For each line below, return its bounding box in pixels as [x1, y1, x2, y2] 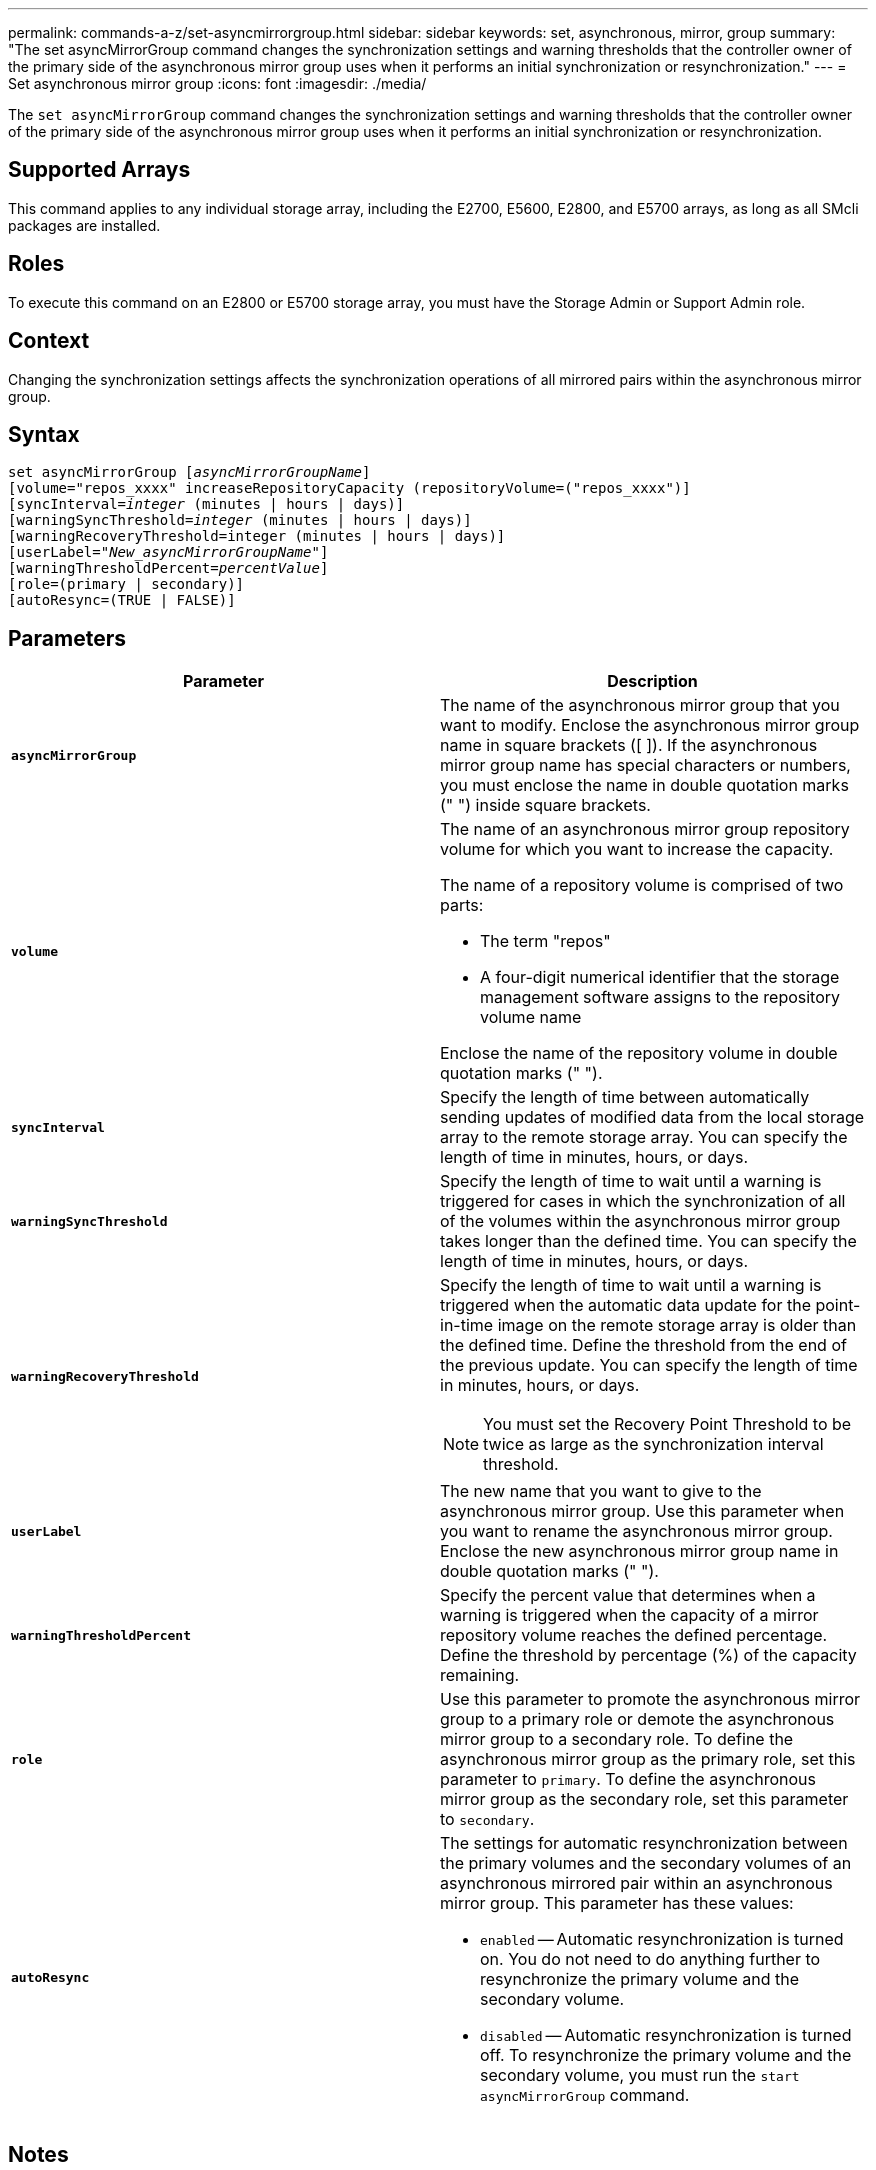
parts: [440, 895, 484, 916]
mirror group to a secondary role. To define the [440, 1729, 794, 1750]
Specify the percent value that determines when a [440, 1585, 816, 1606]
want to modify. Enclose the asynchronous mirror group [440, 715, 860, 736]
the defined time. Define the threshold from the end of [440, 1335, 847, 1356]
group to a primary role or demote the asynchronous [440, 1709, 835, 1730]
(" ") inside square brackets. [440, 795, 651, 816]
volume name [480, 1007, 582, 1028]
